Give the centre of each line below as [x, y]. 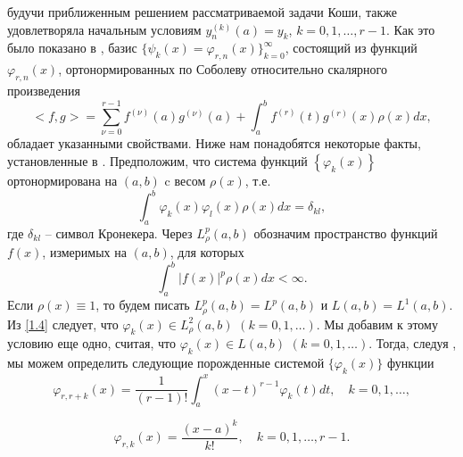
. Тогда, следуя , [413, 343]
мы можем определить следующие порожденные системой [166, 363]
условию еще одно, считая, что [91, 343]
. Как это [410, 29]
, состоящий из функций [351, 48]
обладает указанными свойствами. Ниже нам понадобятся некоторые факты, [214, 143]
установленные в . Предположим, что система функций [157, 161]
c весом [185, 180]
